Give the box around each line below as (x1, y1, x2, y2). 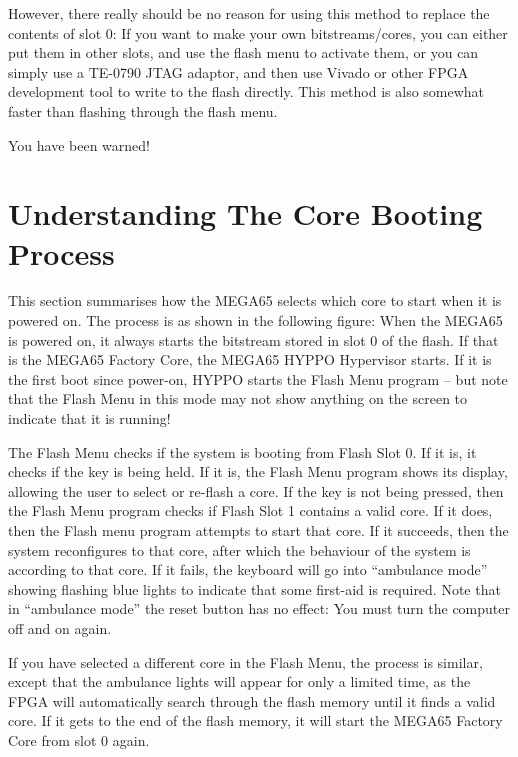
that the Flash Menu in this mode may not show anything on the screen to (8, 388, 468, 409)
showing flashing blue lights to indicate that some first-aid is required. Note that (8, 578, 501, 599)
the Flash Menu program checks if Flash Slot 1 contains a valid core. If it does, (8, 500, 493, 521)
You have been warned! (8, 134, 150, 155)
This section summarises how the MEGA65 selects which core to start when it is (8, 290, 502, 311)
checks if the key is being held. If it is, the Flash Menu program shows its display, (8, 461, 508, 482)
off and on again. (8, 617, 112, 638)
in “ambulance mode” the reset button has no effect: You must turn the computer (8, 598, 510, 619)
